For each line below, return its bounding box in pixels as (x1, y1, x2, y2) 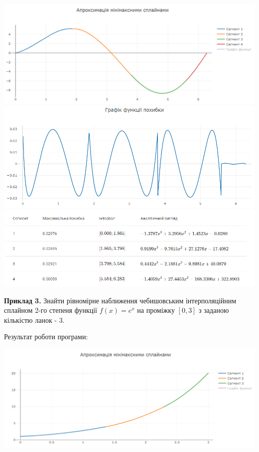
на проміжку (137, 305, 175, 315)
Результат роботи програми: (4, 331, 88, 342)
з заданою (199, 305, 229, 315)
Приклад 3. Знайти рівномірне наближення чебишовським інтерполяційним (4, 295, 237, 305)
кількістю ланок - (4, 314, 57, 325)
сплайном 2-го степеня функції (4, 305, 97, 315)
